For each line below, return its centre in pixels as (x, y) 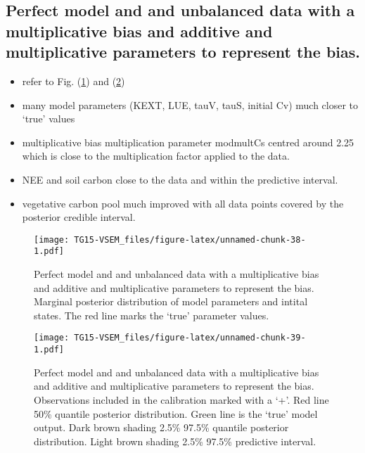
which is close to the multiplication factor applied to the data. (156, 156)
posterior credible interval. (79, 217)
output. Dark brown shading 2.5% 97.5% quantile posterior (161, 427)
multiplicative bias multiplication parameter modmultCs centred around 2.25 (188, 142)
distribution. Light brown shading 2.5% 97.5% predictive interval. (175, 441)
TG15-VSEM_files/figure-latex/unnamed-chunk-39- (190, 338)
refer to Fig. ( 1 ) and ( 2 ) (73, 81)
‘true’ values (49, 119)
